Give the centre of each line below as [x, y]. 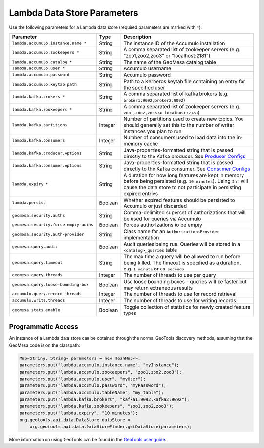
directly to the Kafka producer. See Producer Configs [185, 156]
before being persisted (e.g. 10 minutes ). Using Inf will [186, 181]
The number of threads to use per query [170, 275]
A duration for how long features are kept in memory [184, 175]
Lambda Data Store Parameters [74, 13]
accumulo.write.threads [38, 301]
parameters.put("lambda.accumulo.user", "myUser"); [83, 379]
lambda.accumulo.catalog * [42, 62]
